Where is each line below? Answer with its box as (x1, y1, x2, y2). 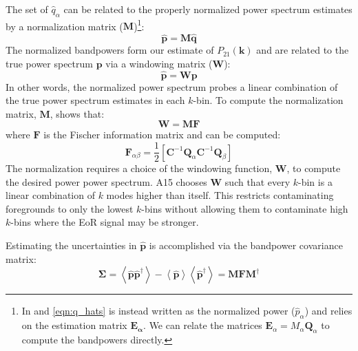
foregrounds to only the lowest (6, 201, 134, 215)
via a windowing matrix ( (105, 56, 213, 70)
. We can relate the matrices (143, 318, 262, 332)
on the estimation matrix (21, 318, 127, 332)
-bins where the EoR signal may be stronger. (10, 215, 199, 229)
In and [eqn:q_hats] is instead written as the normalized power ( (21, 304, 295, 318)
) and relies (304, 304, 352, 318)
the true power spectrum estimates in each (6, 93, 185, 107)
